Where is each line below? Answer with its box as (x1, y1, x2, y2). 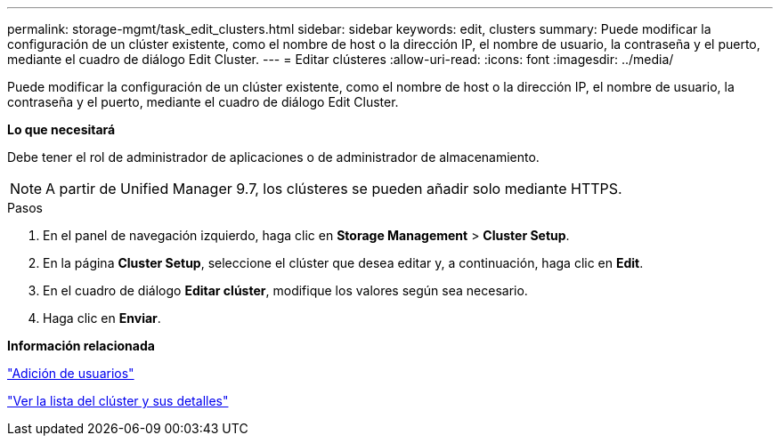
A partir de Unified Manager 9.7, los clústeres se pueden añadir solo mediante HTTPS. (45, 180, 622, 197)
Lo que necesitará (7, 122, 116, 137)
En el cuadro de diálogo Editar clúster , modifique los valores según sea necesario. (43, 283, 528, 298)
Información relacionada (7, 338, 155, 353)
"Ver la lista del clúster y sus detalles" (7, 393, 229, 408)
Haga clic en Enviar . (43, 310, 161, 326)
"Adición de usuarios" (7, 366, 134, 381)
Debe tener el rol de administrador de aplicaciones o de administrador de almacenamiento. (7, 149, 540, 165)
